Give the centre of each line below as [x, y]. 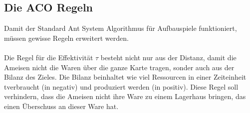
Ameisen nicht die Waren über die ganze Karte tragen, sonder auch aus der [119, 67]
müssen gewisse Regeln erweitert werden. [66, 38]
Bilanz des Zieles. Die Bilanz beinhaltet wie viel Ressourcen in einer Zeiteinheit [125, 77]
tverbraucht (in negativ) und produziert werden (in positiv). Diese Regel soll [121, 86]
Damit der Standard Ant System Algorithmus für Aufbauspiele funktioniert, [121, 28]
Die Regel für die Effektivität [49, 57]
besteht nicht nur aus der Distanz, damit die [168, 57]
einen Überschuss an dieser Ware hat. [61, 106]
